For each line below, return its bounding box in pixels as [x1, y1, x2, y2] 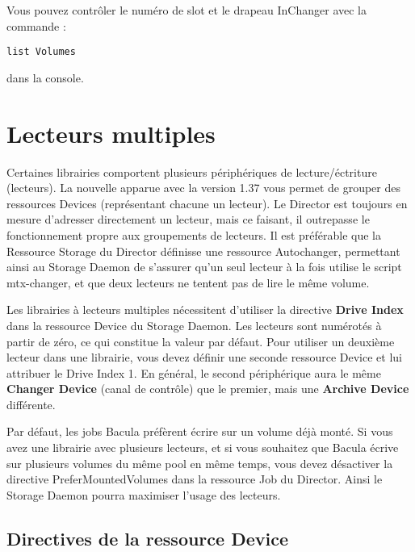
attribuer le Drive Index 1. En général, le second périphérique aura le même [6, 364, 381, 381]
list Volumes [6, 46, 76, 58]
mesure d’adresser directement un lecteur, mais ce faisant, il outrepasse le [6, 211, 370, 228]
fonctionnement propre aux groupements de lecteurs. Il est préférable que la [6, 226, 382, 243]
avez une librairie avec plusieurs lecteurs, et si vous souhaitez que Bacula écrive [6, 439, 399, 456]
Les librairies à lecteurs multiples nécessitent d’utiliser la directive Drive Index [6, 301, 404, 318]
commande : [6, 17, 66, 34]
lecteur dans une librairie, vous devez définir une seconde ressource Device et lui [6, 349, 402, 366]
